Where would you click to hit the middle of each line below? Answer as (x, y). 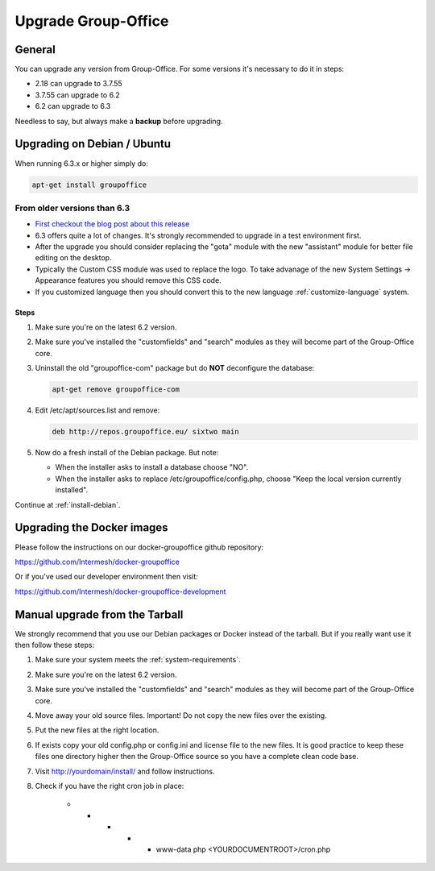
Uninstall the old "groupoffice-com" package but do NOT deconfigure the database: (175, 368)
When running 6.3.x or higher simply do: (81, 163)
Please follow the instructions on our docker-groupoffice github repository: (139, 547)
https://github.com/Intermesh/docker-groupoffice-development (120, 591)
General (35, 50)
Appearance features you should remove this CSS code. (128, 280)
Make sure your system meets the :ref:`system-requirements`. (138, 660)
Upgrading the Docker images (91, 528)
